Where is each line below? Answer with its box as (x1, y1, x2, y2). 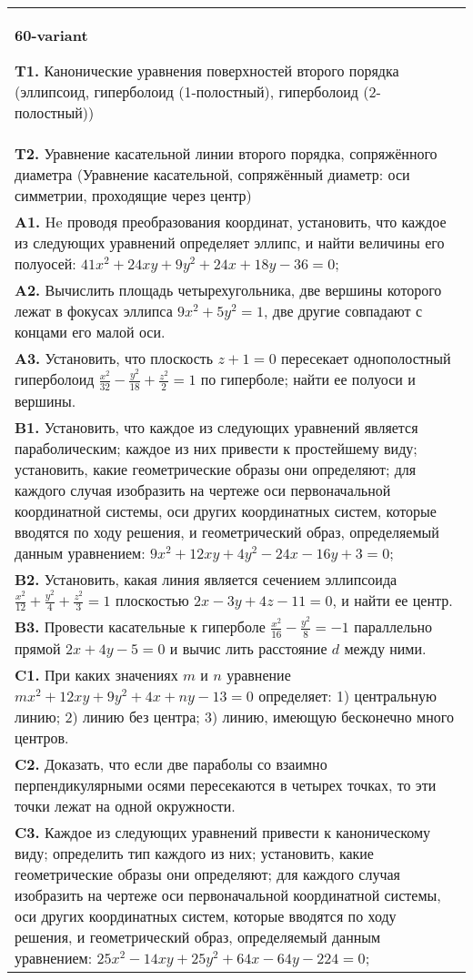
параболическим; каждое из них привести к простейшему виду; (15, 437, 418, 459)
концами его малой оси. (15, 321, 166, 342)
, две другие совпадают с (264, 300, 423, 321)
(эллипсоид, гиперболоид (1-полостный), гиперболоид (15, 81, 358, 102)
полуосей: (15, 253, 76, 274)
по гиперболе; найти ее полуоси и (200, 369, 416, 389)
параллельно (354, 616, 433, 638)
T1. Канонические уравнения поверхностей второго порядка (15, 60, 399, 81)
